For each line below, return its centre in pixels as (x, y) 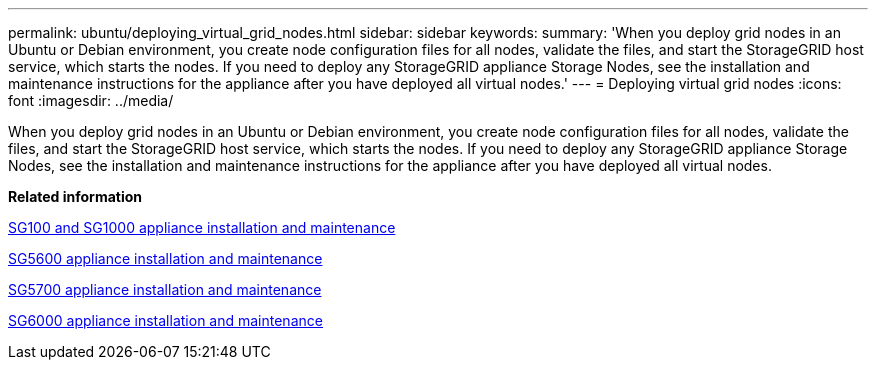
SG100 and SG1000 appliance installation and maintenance (202, 227)
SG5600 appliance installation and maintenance (165, 258)
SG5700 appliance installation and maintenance (165, 289)
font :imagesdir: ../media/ (91, 100)
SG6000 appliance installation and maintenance (165, 320)
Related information (75, 196)
